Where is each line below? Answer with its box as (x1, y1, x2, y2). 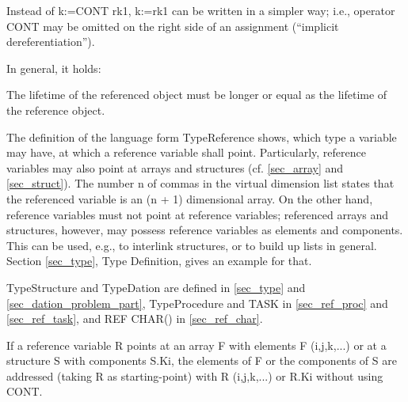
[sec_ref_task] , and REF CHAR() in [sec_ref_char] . (6, 310, 263, 327)
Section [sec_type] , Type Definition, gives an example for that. (6, 252, 312, 269)
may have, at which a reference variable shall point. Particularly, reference (6, 144, 366, 161)
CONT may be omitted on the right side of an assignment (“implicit (6, 17, 339, 34)
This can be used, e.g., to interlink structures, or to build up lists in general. (6, 237, 377, 253)
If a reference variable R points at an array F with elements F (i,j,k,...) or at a (6, 336, 387, 353)
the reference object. (6, 101, 105, 118)
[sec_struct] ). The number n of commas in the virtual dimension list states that (6, 175, 395, 192)
